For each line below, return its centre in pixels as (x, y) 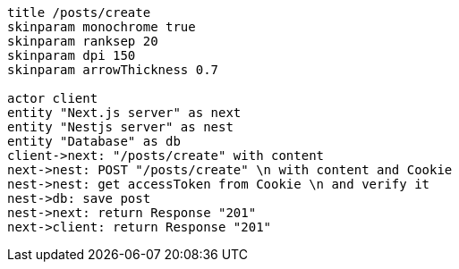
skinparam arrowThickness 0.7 (113, 70)
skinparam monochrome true (102, 27)
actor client (53, 98)
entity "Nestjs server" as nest (120, 127)
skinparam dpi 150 (72, 55)
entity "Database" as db (94, 141)
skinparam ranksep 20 (83, 41)
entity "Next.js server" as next (124, 113)
